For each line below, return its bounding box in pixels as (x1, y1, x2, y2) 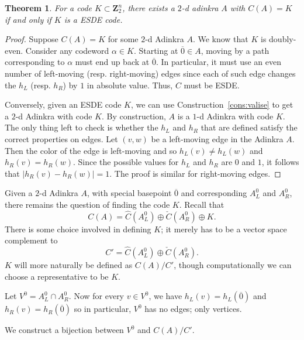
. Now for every (68, 290, 125, 302)
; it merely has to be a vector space (161, 222, 287, 235)
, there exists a (122, 2, 175, 13)
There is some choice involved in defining (5, 222, 151, 235)
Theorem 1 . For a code (5, 2, 92, 13)
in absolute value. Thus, (87, 78, 173, 91)
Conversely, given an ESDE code (5, 98, 122, 111)
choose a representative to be (5, 270, 109, 282)
